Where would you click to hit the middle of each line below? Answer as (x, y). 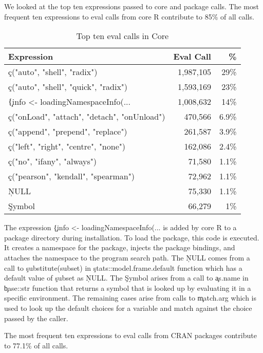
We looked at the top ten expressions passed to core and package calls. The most (131, 6)
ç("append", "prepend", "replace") (68, 132)
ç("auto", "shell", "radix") (53, 72)
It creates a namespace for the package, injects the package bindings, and (120, 247)
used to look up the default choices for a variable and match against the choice (128, 308)
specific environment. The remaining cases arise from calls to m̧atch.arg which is (130, 298)
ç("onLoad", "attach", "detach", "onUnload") (87, 117)
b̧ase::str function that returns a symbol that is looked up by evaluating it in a (128, 287)
